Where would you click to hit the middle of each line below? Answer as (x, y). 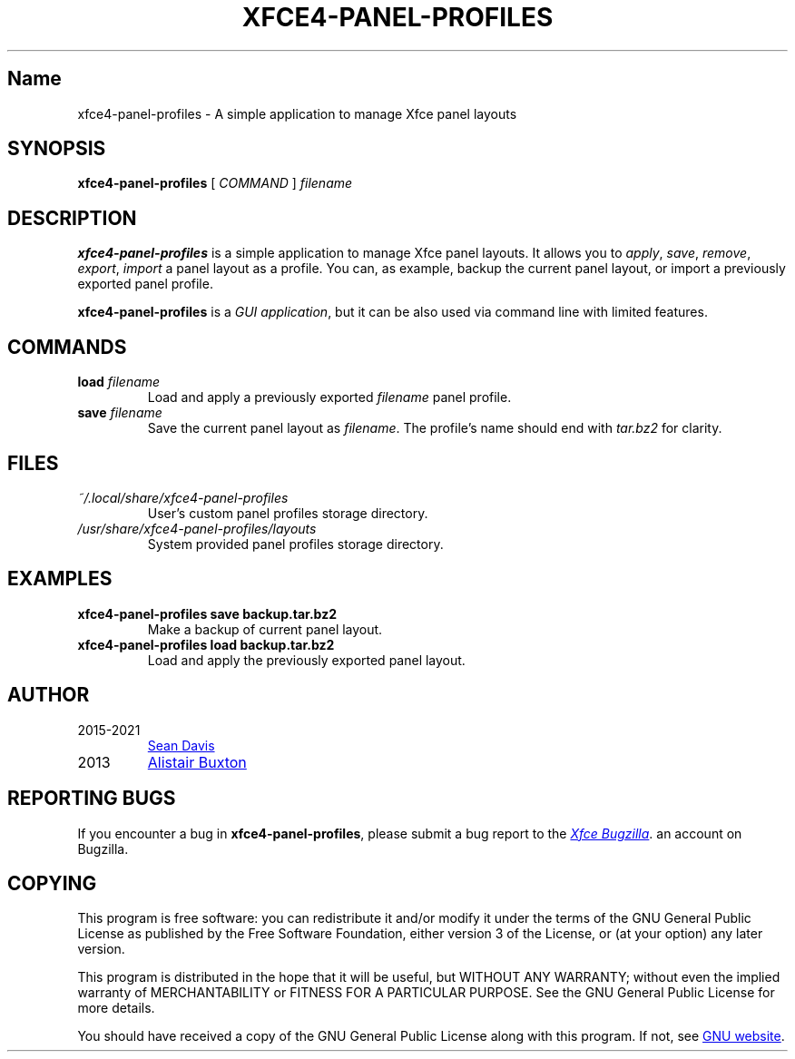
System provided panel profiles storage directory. (295, 544)
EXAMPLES (60, 579)
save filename (120, 413)
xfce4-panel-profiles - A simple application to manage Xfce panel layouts (297, 113)
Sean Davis (181, 745)
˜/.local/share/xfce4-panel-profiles (183, 497)
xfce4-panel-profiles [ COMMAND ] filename (215, 183)
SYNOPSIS (57, 149)
